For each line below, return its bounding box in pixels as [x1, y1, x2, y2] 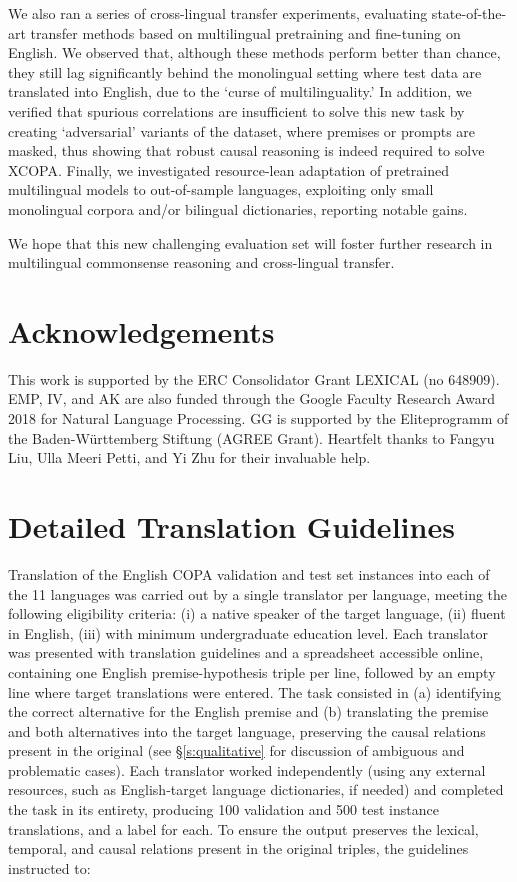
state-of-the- [431, 3, 507, 23]
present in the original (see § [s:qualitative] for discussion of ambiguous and [8, 740, 465, 761]
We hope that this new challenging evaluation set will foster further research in [8, 232, 493, 253]
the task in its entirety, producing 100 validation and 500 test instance [8, 799, 439, 820]
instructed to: [8, 857, 91, 878]
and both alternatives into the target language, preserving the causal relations [8, 720, 486, 741]
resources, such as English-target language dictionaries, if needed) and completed [8, 779, 504, 800]
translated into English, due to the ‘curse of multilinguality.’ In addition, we [8, 81, 472, 102]
